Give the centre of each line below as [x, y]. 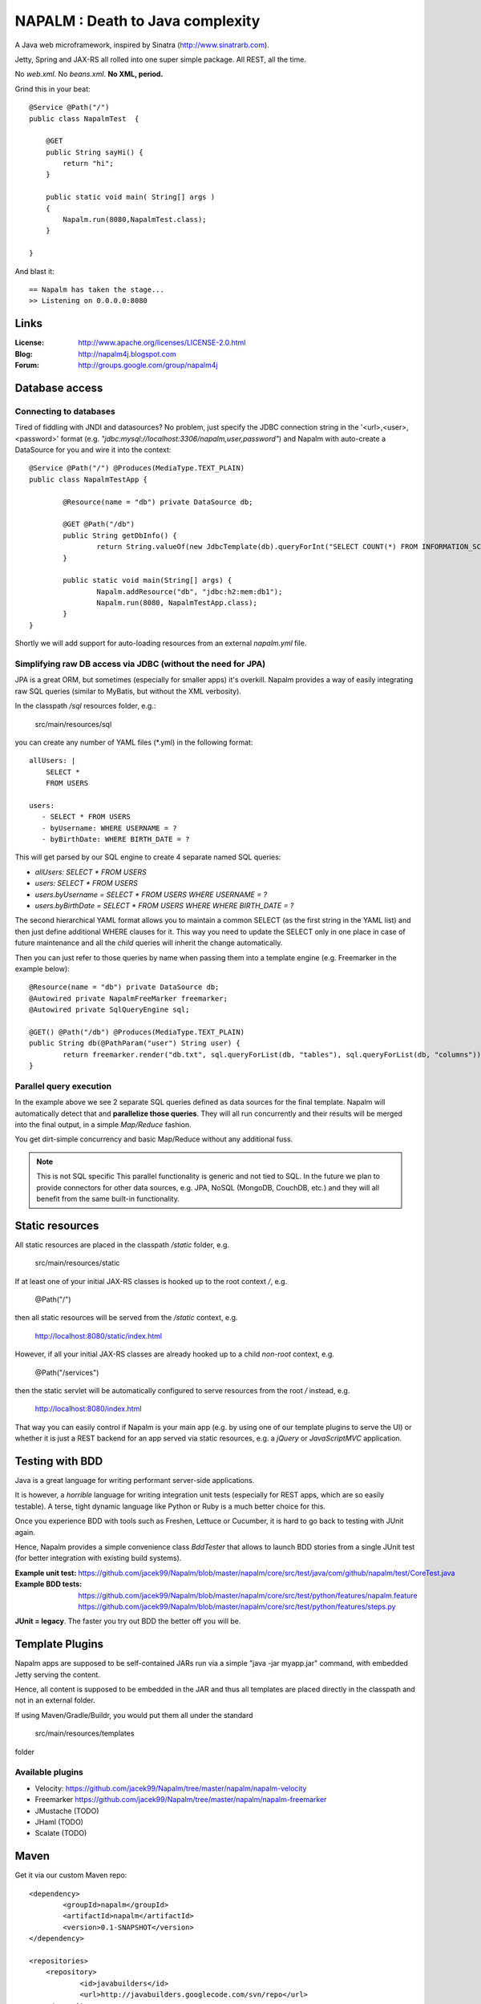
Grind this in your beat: [53, 89]
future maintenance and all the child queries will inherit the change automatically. [149, 943]
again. [25, 1532]
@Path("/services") [67, 1372]
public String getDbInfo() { [120, 535]
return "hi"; [88, 164]
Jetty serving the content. [57, 1675]
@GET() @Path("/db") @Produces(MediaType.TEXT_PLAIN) [137, 1032]
